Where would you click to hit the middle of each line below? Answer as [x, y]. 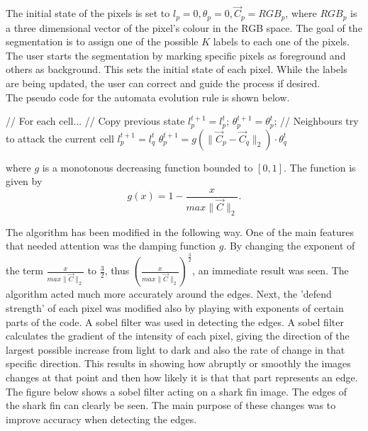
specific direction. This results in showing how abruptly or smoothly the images [178, 363]
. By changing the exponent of [289, 246]
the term [24, 270]
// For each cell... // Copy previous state [95, 121]
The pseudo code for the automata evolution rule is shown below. [148, 97]
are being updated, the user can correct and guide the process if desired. [163, 83]
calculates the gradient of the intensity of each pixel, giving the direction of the [178, 336]
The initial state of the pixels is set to [88, 13]
